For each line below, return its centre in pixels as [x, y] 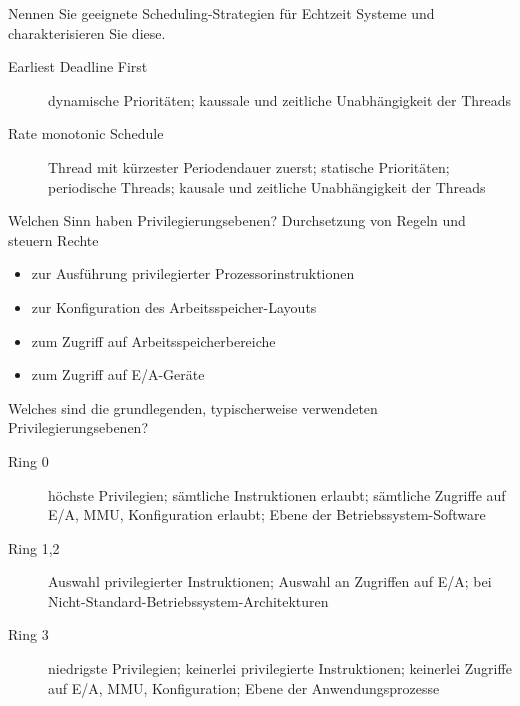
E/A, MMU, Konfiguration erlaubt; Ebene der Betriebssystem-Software [267, 514]
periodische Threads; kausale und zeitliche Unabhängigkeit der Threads [267, 186]
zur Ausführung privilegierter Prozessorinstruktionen [193, 273]
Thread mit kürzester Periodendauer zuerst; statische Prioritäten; [249, 166]
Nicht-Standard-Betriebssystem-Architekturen [188, 600]
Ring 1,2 [34, 547]
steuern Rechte [53, 239]
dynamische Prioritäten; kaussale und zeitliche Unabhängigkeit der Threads [280, 99]
